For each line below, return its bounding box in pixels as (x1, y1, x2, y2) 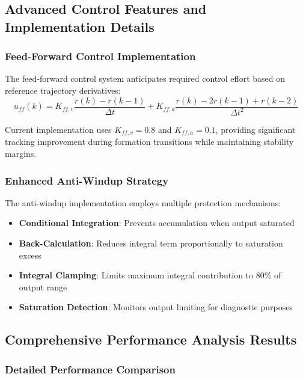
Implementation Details (5, 17, 155, 35)
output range (19, 280, 67, 293)
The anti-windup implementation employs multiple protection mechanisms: (5, 196, 281, 209)
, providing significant (215, 123, 296, 135)
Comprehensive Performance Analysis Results (5, 330, 297, 349)
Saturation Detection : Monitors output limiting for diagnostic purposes (19, 301, 293, 313)
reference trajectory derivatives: (5, 84, 121, 96)
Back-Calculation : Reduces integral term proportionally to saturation (19, 237, 283, 250)
